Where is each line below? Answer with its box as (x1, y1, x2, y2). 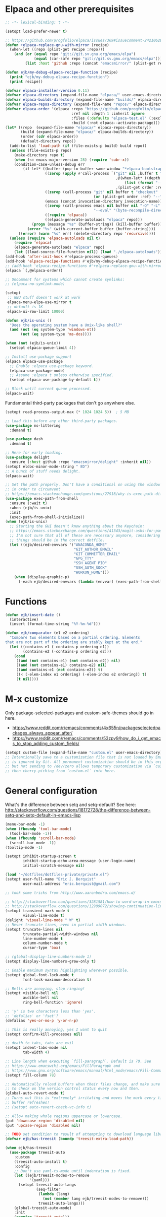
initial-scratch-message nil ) (23, 863, 85, 868)
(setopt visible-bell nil (5, 991, 58, 996)
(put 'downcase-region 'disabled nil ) (5, 1118, 85, 1123)
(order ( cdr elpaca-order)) (20, 134, 79, 139)
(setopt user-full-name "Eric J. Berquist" (5, 877, 96, 881)
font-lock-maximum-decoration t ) (23, 977, 92, 982)
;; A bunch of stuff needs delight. (5, 469, 81, 473)
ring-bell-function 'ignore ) (23, 1000, 83, 1005)
